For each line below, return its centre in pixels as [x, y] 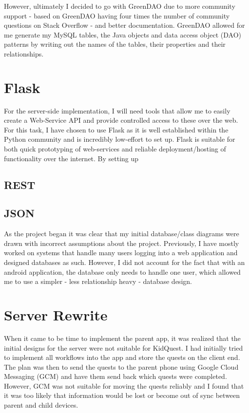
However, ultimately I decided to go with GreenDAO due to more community [120, 6]
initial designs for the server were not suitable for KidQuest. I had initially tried [124, 347]
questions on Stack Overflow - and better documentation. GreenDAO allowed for [124, 25]
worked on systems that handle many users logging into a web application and [121, 253]
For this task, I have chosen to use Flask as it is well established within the [116, 129]
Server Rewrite [56, 314]
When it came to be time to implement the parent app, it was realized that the [122, 338]
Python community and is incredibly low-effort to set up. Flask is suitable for [120, 139]
